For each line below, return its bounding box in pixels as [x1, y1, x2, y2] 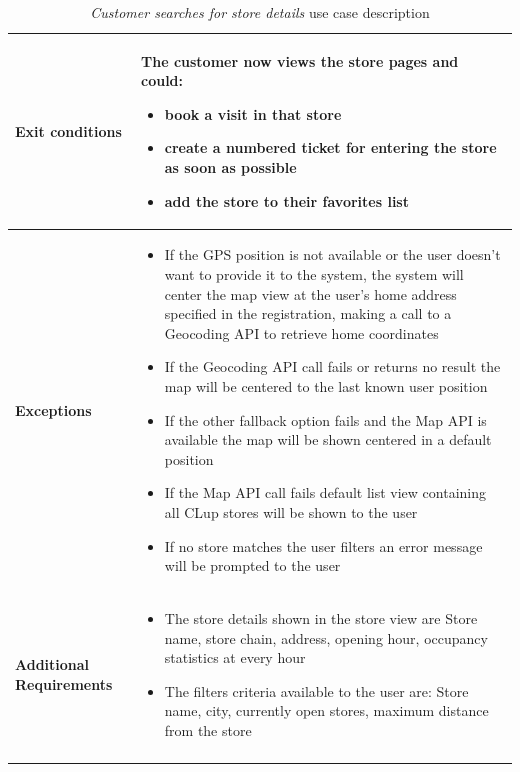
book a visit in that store [164, 103, 342, 124]
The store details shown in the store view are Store [164, 607, 478, 628]
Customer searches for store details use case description [90, 2, 430, 22]
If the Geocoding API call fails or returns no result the [164, 356, 501, 377]
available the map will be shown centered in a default [164, 429, 492, 450]
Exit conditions [15, 120, 122, 141]
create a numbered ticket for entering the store [164, 137, 497, 158]
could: [141, 70, 184, 91]
